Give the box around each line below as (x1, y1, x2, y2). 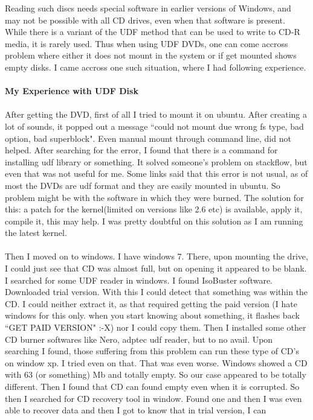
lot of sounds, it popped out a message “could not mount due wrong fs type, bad (5, 119, 304, 132)
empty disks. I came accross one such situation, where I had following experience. (5, 60, 306, 73)
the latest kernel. (5, 226, 67, 239)
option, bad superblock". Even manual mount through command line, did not (5, 132, 291, 144)
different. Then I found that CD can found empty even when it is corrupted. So (5, 380, 300, 392)
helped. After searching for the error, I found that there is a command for (5, 144, 278, 156)
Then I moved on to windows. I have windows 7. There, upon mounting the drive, (5, 250, 308, 262)
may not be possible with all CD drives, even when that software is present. (5, 13, 285, 26)
